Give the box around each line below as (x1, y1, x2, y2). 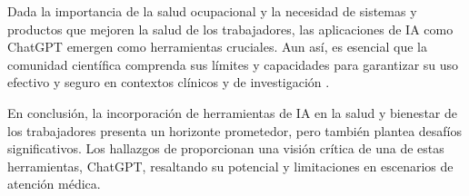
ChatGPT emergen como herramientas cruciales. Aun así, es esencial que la (7, 37, 427, 56)
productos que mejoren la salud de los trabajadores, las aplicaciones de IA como (7, 19, 454, 38)
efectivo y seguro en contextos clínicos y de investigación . (7, 73, 330, 92)
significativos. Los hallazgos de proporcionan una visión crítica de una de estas (7, 139, 444, 158)
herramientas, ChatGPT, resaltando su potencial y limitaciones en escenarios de (7, 156, 454, 175)
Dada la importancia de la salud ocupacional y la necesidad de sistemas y (7, 2, 417, 20)
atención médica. (7, 174, 101, 193)
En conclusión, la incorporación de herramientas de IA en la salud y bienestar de (7, 103, 457, 122)
